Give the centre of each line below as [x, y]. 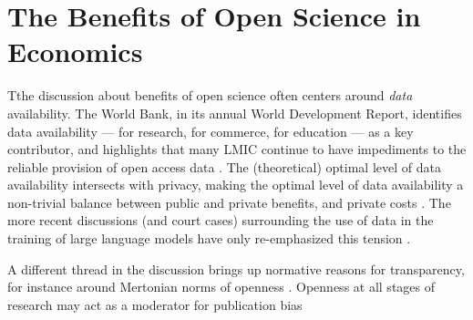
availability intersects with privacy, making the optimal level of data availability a [236, 185]
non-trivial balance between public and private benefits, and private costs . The [229, 202]
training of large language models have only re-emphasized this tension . [209, 238]
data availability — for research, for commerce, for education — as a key [211, 131]
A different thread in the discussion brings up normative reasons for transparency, [236, 268]
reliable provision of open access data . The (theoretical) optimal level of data [224, 166]
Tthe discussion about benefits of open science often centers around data [210, 95]
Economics [75, 52]
